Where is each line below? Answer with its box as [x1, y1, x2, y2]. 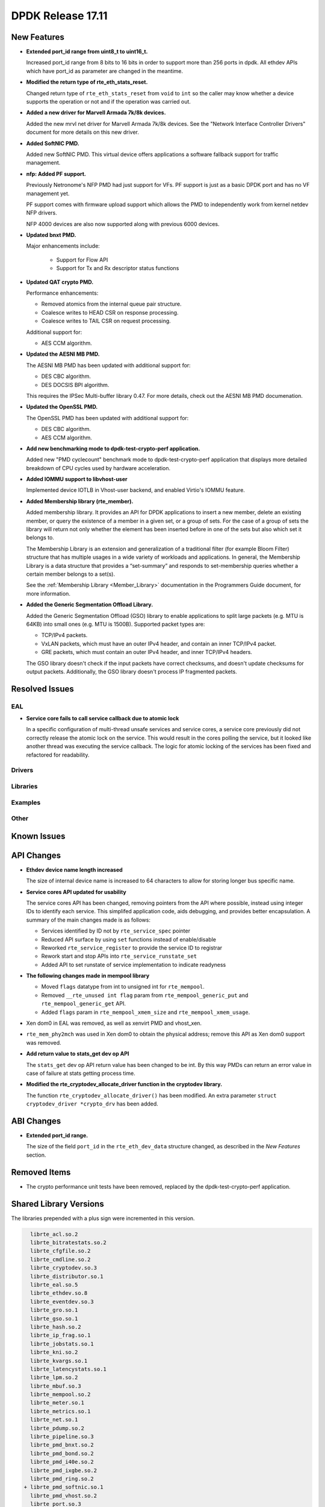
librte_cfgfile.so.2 [30, 1248, 91, 1254]
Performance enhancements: [26, 289, 99, 297]
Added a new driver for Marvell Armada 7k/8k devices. [26, 109, 166, 116]
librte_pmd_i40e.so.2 [30, 1459, 94, 1465]
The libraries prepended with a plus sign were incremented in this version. [11, 1215, 195, 1222]
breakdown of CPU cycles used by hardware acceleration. [26, 464, 171, 471]
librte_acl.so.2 [30, 1230, 78, 1238]
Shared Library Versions [11, 1198, 105, 1209]
